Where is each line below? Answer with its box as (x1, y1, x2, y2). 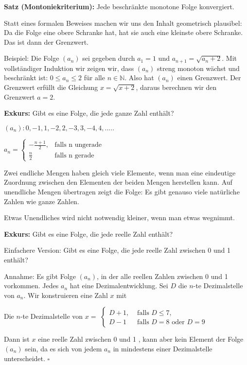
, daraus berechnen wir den (136, 82, 217, 92)
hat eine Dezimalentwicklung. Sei (70, 280, 168, 291)
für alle (84, 72, 105, 83)
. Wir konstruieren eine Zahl (23, 290, 108, 300)
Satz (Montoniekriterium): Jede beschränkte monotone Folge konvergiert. (4, 1, 234, 11)
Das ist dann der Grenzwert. (4, 36, 89, 47)
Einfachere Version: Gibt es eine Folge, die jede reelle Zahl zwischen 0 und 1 (4, 245, 230, 255)
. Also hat (124, 72, 154, 83)
